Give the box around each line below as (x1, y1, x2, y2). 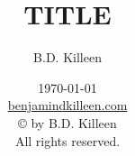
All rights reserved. (14, 131, 121, 150)
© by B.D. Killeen (18, 113, 117, 132)
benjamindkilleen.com (7, 96, 128, 115)
